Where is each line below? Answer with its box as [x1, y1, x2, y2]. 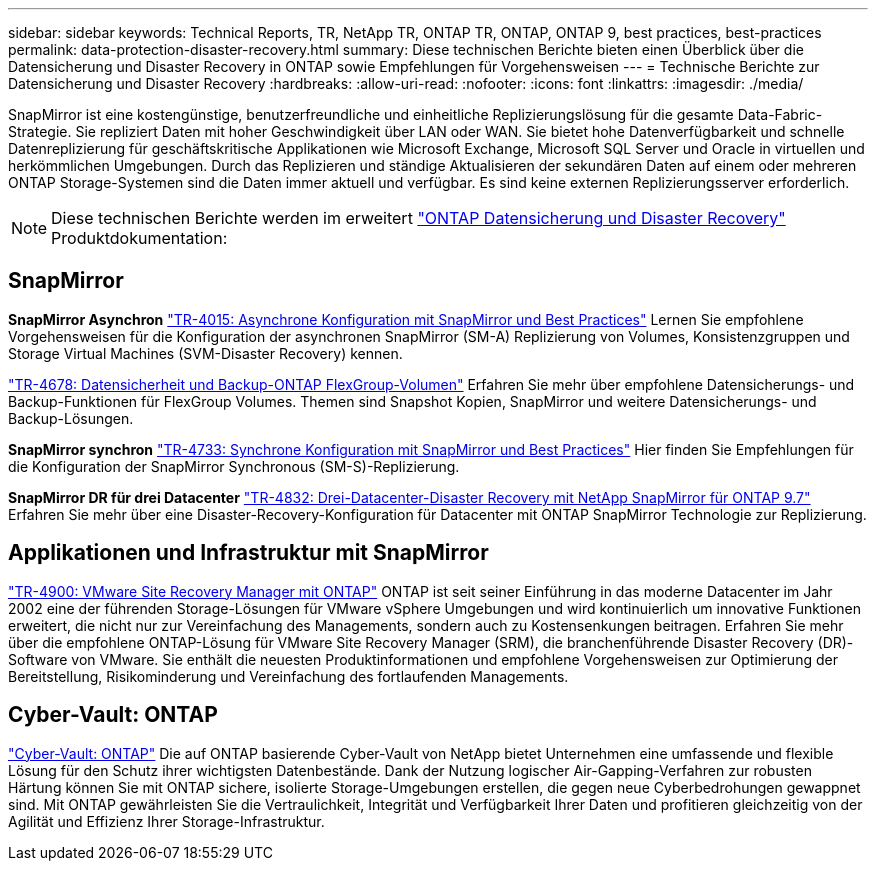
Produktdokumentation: [51, 228, 228, 248]
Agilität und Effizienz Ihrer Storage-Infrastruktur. [8, 812, 325, 830]
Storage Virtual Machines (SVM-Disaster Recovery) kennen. [8, 344, 403, 362]
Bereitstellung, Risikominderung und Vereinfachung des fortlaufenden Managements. [8, 667, 569, 685]
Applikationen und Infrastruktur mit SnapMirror [8, 540, 489, 566]
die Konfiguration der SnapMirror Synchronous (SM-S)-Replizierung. [8, 457, 460, 475]
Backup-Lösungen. [8, 409, 134, 427]
